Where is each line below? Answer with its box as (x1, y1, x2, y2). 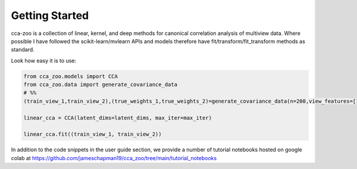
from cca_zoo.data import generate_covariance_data (23, 81, 178, 88)
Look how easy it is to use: (11, 57, 77, 64)
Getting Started (11, 9, 89, 22)
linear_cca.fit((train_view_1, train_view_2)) (23, 131, 162, 138)
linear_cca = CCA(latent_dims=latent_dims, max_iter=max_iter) (23, 114, 212, 121)
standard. (11, 46, 35, 53)
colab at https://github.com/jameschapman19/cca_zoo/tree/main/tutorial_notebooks (11, 154, 217, 161)
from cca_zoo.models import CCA (23, 73, 118, 79)
